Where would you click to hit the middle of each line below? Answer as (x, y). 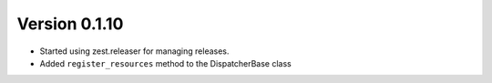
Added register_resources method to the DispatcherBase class (165, 63)
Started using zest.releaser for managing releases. (134, 51)
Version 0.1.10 (70, 24)
